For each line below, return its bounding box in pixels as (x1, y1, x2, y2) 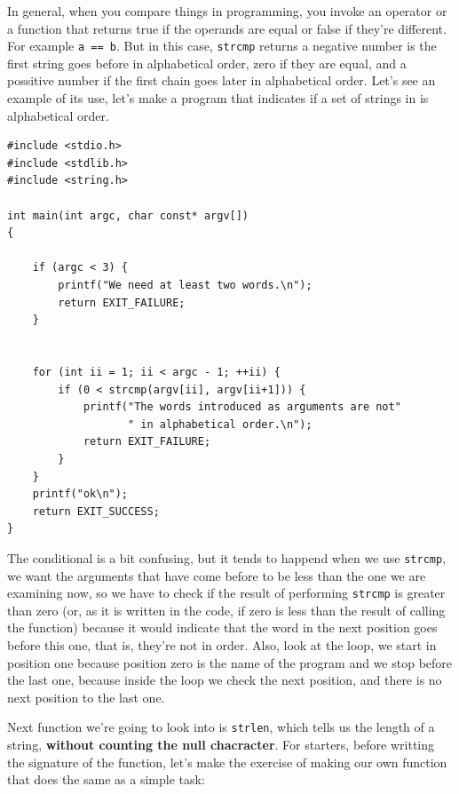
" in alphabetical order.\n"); (128, 417, 313, 431)
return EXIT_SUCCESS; (32, 504, 160, 518)
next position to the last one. (7, 687, 165, 706)
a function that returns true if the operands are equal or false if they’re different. (7, 19, 447, 37)
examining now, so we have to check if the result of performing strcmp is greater (7, 584, 446, 602)
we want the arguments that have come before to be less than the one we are (7, 566, 426, 584)
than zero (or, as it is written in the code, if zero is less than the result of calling (7, 600, 446, 619)
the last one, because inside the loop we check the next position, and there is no (7, 671, 442, 689)
